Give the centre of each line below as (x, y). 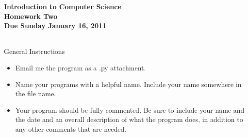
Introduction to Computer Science (63, 6)
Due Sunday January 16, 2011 (55, 26)
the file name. (36, 94)
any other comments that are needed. (71, 128)
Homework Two (31, 16)
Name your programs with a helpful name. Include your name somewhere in (128, 84)
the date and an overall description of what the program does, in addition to (129, 119)
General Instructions (34, 51)
